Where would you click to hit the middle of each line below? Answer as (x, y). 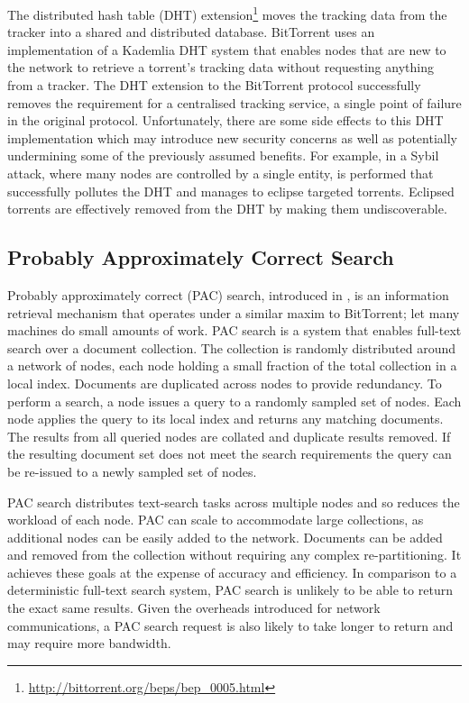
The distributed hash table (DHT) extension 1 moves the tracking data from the (227, 13)
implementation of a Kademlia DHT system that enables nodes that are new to (227, 49)
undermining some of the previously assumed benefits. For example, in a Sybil (223, 155)
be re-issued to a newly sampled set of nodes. (132, 471)
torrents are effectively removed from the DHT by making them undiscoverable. (227, 209)
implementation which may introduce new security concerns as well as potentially (232, 137)
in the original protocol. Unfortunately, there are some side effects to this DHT (225, 120)
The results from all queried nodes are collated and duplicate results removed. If (229, 436)
